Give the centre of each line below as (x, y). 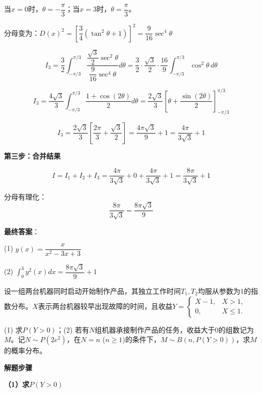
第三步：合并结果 (32, 155)
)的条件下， (142, 339)
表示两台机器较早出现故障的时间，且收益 (105, 306)
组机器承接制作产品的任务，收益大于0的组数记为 (174, 329)
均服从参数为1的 (224, 291)
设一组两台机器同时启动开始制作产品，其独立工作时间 (92, 291)
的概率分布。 (25, 350)
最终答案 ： (22, 231)
